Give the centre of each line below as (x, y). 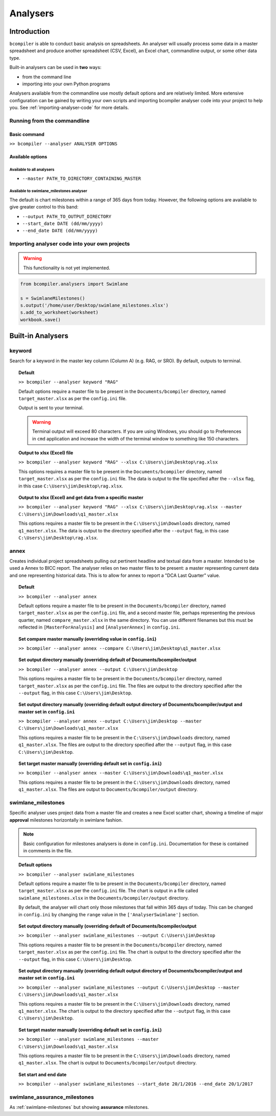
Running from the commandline (49, 121)
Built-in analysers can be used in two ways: (55, 67)
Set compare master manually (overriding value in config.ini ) (88, 639)
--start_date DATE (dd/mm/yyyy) (63, 224)
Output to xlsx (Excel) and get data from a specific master (81, 497)
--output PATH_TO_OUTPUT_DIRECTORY (67, 216)
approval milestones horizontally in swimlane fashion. (66, 820)
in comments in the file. (48, 850)
